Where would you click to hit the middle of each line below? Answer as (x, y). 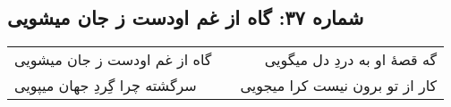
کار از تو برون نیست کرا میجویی (339, 86)
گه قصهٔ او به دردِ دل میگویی (351, 60)
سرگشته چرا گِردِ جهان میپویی (106, 86)
